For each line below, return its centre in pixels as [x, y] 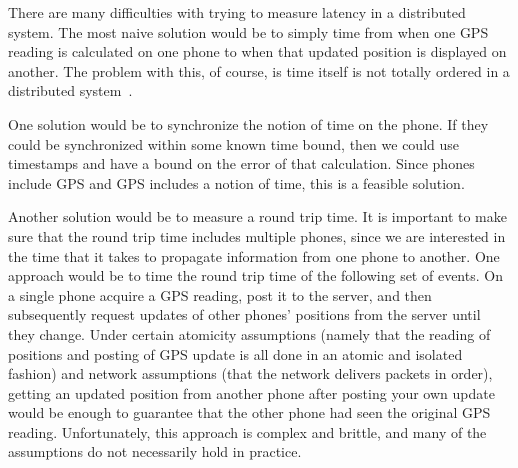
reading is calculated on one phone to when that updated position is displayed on [257, 51]
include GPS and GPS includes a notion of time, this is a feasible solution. [236, 182]
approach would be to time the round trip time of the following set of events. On [255, 275]
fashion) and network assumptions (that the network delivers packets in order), [250, 373]
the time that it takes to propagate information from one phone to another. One [254, 255]
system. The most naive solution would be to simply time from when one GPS [248, 31]
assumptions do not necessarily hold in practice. [155, 451]
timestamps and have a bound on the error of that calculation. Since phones [241, 163]
